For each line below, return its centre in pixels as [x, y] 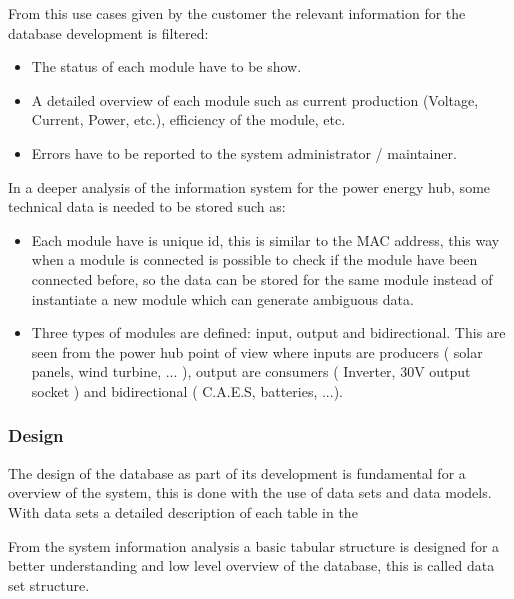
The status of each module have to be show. [166, 66]
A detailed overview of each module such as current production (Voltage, [255, 99]
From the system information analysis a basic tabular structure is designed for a [254, 545]
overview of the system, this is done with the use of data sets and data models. [250, 492]
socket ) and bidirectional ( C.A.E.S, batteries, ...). [187, 390]
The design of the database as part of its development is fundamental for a [237, 472]
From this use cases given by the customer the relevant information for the [237, 13]
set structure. [49, 584]
